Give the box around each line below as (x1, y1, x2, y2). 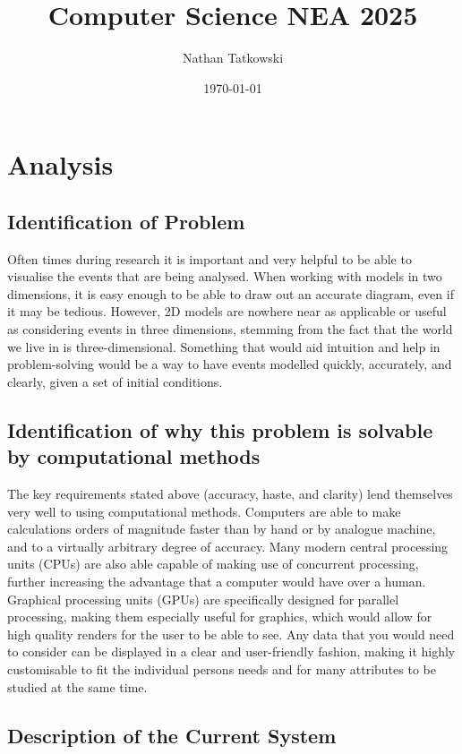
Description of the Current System (7, 721, 337, 749)
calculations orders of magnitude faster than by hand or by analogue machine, (7, 519, 436, 538)
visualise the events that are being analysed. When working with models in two (7, 267, 442, 286)
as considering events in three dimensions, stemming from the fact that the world (7, 320, 453, 338)
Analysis (7, 146, 114, 183)
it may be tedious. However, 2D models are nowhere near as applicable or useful (7, 302, 447, 321)
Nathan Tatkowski (182, 48, 284, 67)
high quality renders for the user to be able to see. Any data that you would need (7, 624, 455, 643)
